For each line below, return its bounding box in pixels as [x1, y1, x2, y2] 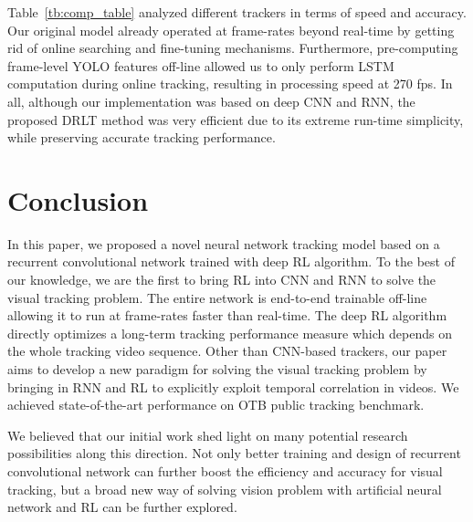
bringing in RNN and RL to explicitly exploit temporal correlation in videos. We [7, 377, 459, 396]
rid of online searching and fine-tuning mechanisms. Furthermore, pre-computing [7, 38, 458, 57]
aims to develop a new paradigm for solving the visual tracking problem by [7, 360, 427, 379]
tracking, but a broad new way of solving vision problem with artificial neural [7, 479, 442, 498]
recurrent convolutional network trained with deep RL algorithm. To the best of [7, 252, 455, 271]
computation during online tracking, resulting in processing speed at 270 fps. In [7, 74, 453, 93]
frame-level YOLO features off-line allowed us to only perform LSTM [7, 56, 394, 75]
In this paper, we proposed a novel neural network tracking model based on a [7, 234, 440, 253]
